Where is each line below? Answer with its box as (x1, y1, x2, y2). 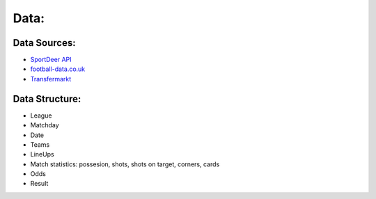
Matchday (30, 121, 59, 129)
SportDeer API (30, 56, 72, 64)
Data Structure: (13, 93, 81, 104)
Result (30, 180, 49, 188)
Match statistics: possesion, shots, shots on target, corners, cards (30, 160, 220, 168)
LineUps (30, 150, 55, 159)
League (30, 111, 52, 120)
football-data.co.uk (30, 65, 86, 73)
